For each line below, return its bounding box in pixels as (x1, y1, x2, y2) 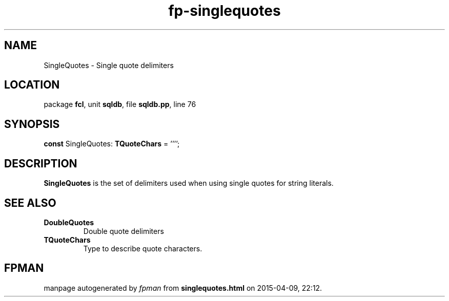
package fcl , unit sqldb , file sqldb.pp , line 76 (44, 100, 196, 109)
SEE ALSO (4, 196, 56, 209)
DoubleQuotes (44, 218, 94, 227)
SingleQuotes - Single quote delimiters (44, 60, 174, 70)
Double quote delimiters (83, 226, 164, 235)
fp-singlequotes (168, 2, 281, 19)
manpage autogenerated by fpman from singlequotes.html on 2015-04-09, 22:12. (44, 283, 322, 292)
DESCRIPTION (4, 157, 77, 170)
